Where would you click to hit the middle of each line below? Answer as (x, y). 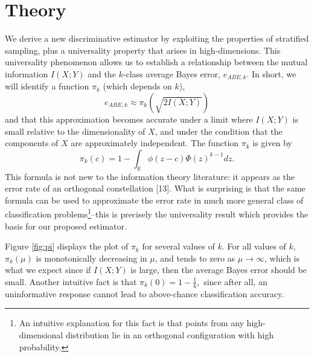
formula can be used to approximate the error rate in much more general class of (154, 200)
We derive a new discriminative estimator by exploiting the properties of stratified (157, 38)
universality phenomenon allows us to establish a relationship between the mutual (156, 62)
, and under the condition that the (219, 131)
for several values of (178, 246)
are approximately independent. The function (155, 143)
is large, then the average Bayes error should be (219, 270)
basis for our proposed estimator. (66, 226)
